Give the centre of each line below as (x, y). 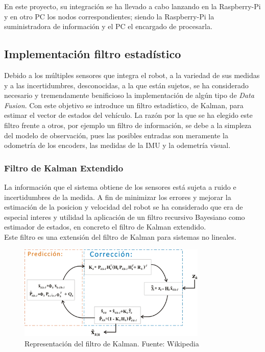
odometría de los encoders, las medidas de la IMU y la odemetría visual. (117, 145)
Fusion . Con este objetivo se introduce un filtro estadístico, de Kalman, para (124, 105)
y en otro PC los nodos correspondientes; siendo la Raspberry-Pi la (109, 16)
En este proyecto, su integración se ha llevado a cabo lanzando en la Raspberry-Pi (132, 6)
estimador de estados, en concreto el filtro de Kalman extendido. (105, 227)
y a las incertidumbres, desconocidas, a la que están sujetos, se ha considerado (126, 85)
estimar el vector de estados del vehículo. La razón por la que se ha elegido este (128, 115)
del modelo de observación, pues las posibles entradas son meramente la (116, 135)
